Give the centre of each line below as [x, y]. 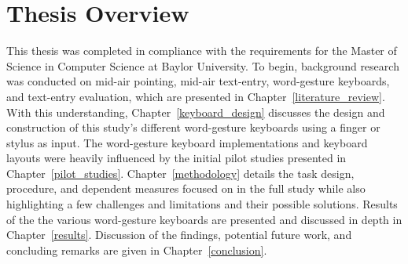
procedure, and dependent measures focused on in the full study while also [186, 188]
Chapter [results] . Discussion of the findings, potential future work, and [179, 235]
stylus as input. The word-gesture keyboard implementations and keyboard [187, 142]
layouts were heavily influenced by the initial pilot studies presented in [176, 158]
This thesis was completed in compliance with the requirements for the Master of [202, 51]
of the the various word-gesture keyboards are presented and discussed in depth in [204, 219]
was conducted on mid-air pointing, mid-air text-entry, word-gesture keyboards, [198, 81]
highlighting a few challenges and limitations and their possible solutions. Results [202, 204]
